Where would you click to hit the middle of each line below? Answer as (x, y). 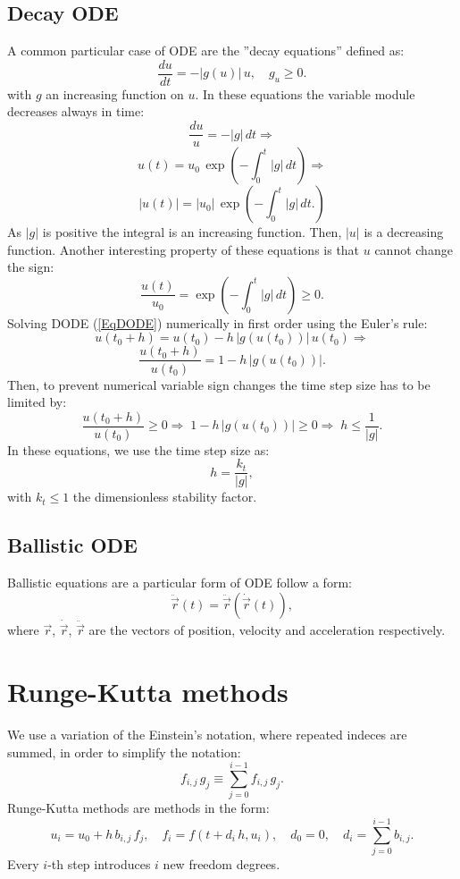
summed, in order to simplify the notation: (124, 752)
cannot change (414, 249)
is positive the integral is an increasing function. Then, (192, 232)
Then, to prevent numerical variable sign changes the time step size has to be (219, 384)
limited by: (37, 402)
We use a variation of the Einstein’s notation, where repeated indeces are (207, 734)
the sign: (31, 267)
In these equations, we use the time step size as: (138, 449)
